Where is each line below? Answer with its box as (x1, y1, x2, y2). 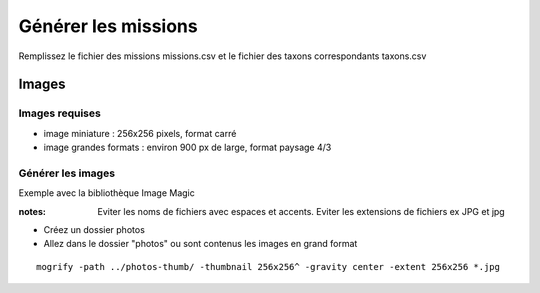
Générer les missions (18, 15, 199, 37)
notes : (18, 205, 47, 217)
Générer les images (18, 166, 115, 180)
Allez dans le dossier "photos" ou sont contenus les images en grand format (43, 238, 358, 250)
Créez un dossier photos (43, 224, 145, 236)
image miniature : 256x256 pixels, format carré (43, 127, 237, 139)
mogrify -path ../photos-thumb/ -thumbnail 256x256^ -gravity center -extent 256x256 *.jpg (36, 261, 500, 272)
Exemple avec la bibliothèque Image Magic (18, 187, 195, 199)
